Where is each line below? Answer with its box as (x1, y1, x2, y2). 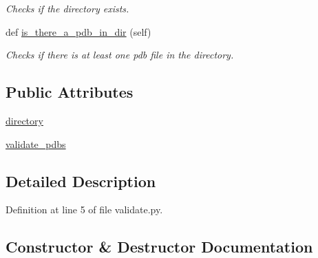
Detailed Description (6, 170, 156, 191)
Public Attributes (6, 81, 134, 103)
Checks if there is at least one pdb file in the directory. (6, 47, 234, 62)
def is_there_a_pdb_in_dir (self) (6, 24, 151, 39)
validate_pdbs (6, 136, 66, 151)
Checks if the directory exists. (6, 1, 129, 15)
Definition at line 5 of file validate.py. (6, 202, 163, 217)
